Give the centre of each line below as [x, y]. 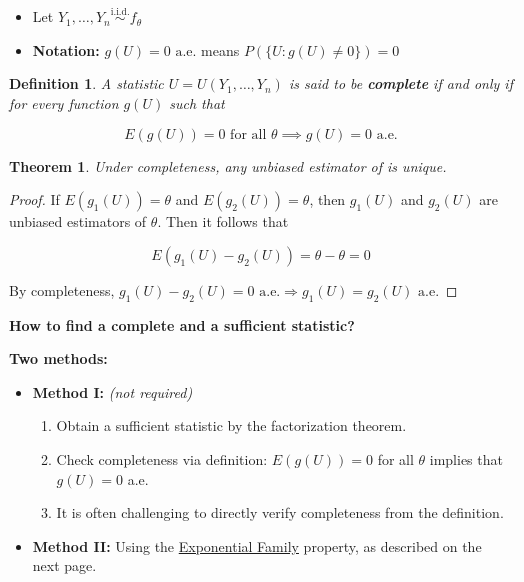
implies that [466, 458]
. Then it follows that [223, 221]
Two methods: [58, 358]
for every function [64, 103]
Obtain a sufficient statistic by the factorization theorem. [231, 425]
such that [197, 103]
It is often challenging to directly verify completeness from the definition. [280, 512]
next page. [64, 565]
